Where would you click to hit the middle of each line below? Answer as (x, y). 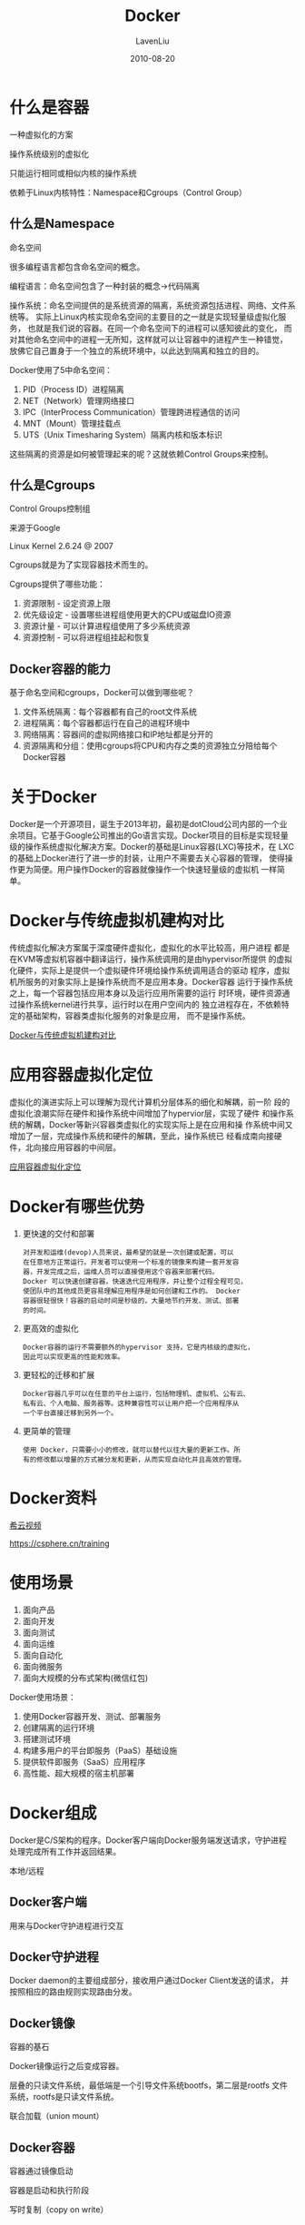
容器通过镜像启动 (41, 2171)
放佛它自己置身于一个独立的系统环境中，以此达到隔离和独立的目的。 (137, 350)
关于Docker (53, 797)
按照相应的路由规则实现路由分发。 (73, 1992)
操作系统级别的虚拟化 (49, 153)
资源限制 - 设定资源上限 (67, 604)
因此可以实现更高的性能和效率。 (74, 1357)
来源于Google (35, 528)
